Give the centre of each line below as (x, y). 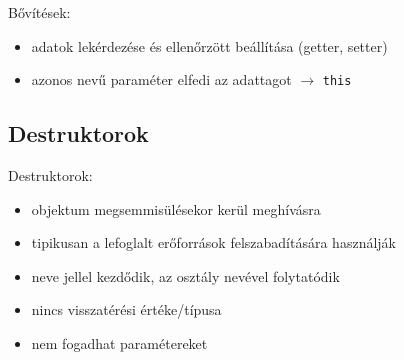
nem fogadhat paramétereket (119, 343)
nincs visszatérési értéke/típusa (126, 309)
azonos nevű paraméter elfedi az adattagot (161, 79)
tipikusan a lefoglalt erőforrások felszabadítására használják (213, 242)
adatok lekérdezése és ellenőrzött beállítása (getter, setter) (209, 45)
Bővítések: (39, 12)
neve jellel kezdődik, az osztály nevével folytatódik (185, 275)
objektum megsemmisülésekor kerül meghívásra (176, 208)
